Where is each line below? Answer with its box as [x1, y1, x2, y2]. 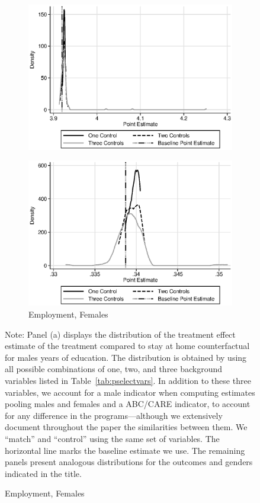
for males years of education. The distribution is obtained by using [5, 351, 247, 363]
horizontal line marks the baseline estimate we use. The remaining [5, 444, 245, 456]
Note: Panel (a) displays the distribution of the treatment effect [5, 328, 236, 340]
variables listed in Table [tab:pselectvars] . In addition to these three [5, 374, 251, 386]
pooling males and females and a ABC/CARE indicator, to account [5, 398, 251, 410]
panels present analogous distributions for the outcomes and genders [5, 456, 253, 468]
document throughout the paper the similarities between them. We [5, 421, 248, 433]
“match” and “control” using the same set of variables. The [5, 432, 220, 444]
